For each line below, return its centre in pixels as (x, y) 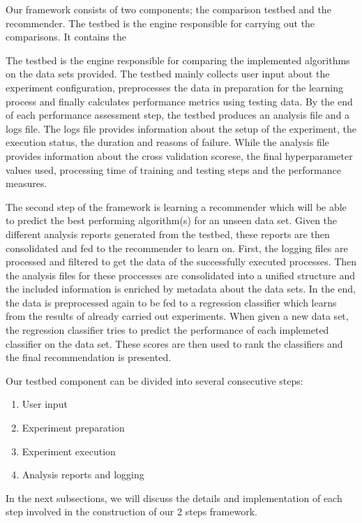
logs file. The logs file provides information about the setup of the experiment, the (181, 128)
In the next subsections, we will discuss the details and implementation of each (174, 498)
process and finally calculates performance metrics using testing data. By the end (179, 101)
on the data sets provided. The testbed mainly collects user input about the (168, 74)
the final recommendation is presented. (89, 357)
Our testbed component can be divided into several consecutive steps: (154, 380)
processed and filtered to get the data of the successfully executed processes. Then (181, 261)
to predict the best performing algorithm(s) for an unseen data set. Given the (172, 220)
